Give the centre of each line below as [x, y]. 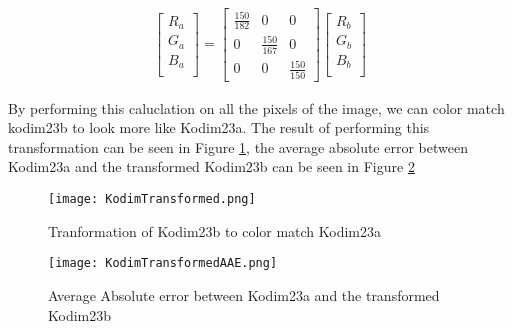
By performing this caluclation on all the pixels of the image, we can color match [256, 107]
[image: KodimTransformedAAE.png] [163, 263]
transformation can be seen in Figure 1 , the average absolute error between [238, 146]
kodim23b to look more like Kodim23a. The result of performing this [219, 127]
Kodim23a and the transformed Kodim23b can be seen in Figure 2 [211, 166]
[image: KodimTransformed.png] [152, 199]
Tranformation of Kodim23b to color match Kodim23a [215, 230]
